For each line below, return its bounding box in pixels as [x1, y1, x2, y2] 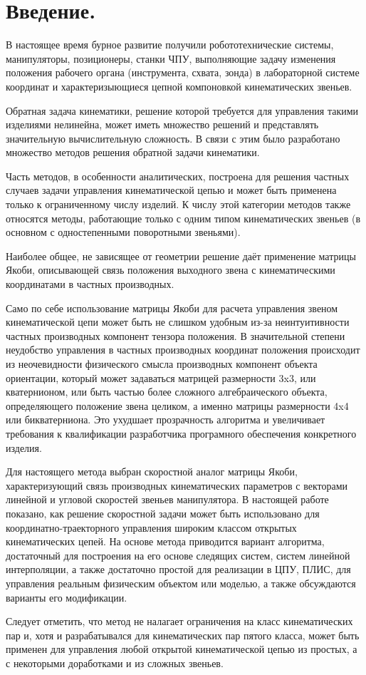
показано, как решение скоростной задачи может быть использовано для [6, 505, 320, 520]
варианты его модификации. [6, 589, 127, 604]
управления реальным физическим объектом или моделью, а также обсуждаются [6, 575, 356, 590]
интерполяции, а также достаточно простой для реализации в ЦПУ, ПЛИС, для [6, 562, 351, 577]
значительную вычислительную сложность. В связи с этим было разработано [6, 130, 340, 145]
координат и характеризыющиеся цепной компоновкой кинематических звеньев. [6, 78, 352, 93]
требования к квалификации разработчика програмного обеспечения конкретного [6, 426, 357, 440]
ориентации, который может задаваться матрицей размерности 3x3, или [6, 370, 316, 385]
